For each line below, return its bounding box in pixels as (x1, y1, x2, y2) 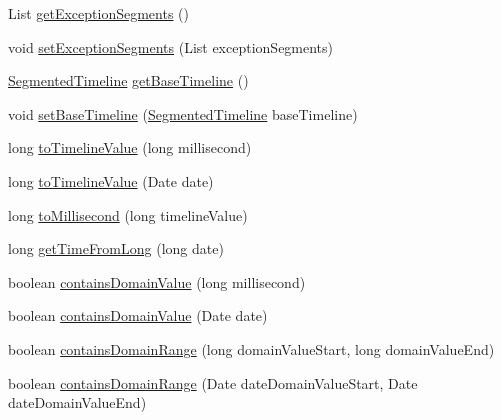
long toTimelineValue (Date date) (8, 170, 214, 191)
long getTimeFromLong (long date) (8, 238, 224, 259)
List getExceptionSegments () (8, 3, 190, 23)
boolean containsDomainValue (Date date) (8, 305, 268, 326)
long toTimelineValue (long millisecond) (8, 137, 252, 158)
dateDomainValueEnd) (8, 392, 147, 413)
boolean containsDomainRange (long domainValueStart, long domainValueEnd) (8, 338, 495, 359)
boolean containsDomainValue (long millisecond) (8, 271, 306, 292)
